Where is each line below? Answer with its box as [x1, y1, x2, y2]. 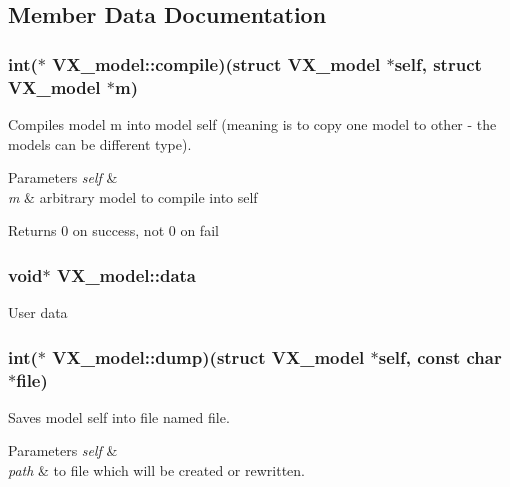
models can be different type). [8, 133, 192, 154]
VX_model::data [56, 262, 196, 287]
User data [8, 302, 68, 323]
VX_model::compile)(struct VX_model [52, 51, 381, 76]
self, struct [394, 51, 482, 76]
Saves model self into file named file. [8, 406, 230, 427]
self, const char [378, 344, 502, 369]
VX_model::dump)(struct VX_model [52, 344, 365, 369]
